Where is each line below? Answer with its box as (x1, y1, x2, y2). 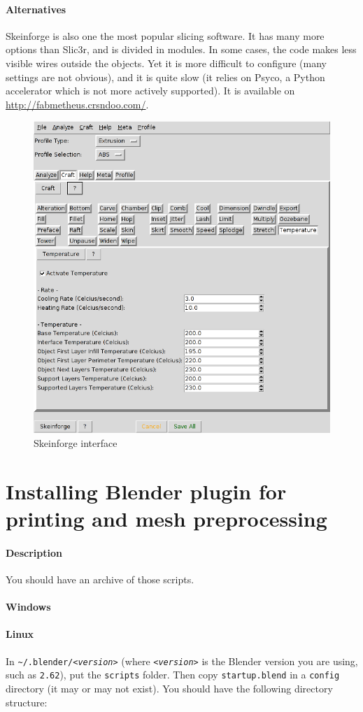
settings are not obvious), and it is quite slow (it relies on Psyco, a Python (6, 69, 325, 84)
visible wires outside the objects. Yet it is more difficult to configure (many (6, 55, 327, 70)
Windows (6, 599, 51, 614)
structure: (6, 695, 48, 709)
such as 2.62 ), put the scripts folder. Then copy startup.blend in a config (6, 667, 340, 682)
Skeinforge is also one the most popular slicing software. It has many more (6, 28, 325, 43)
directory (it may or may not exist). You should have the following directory (6, 681, 333, 695)
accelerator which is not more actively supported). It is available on (6, 83, 295, 98)
